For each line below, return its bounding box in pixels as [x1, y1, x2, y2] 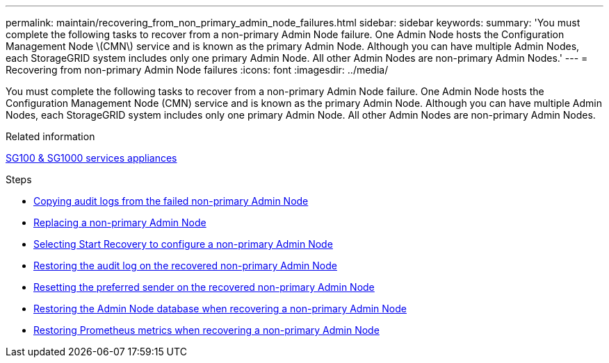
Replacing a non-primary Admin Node [33, 217, 206, 228]
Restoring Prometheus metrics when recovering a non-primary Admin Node [33, 324, 380, 336]
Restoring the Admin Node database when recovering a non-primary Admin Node [33, 303, 407, 314]
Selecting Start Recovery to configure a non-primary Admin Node [33, 238, 333, 250]
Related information [6, 130, 95, 142]
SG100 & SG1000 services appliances [6, 152, 177, 164]
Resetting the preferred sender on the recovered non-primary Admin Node [33, 281, 375, 293]
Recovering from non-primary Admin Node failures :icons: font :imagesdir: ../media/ [6, 64, 389, 76]
